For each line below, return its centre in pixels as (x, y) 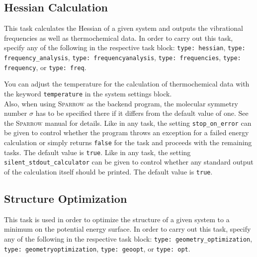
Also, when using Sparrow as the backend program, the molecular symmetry (121, 103)
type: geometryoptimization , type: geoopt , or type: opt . (97, 248)
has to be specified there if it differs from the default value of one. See (142, 113)
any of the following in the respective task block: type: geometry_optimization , (128, 239)
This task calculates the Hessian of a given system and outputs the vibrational (124, 28)
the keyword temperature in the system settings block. (88, 93)
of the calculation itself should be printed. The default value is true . (108, 172)
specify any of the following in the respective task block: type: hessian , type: (125, 47)
